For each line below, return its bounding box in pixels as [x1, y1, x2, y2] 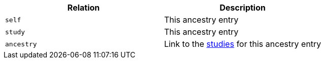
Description [219, 3, 266, 13]
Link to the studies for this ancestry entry [164, 39, 321, 49]
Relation [67, 3, 100, 13]
